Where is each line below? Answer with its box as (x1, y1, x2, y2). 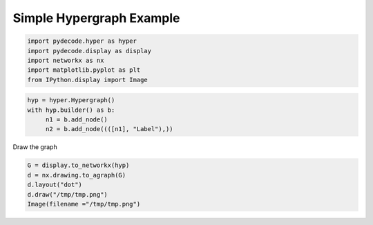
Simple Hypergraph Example (12, 10, 180, 26)
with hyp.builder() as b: (27, 106, 115, 114)
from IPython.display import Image (27, 76, 148, 84)
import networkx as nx (27, 56, 104, 64)
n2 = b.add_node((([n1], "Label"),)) (45, 125, 173, 133)
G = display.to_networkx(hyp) (27, 162, 130, 169)
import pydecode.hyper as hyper (27, 37, 137, 45)
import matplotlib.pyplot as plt (27, 66, 141, 74)
